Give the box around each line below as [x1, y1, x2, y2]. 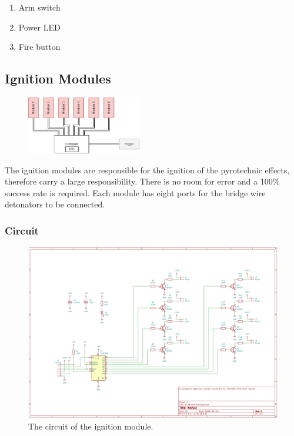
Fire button [18, 41, 61, 53]
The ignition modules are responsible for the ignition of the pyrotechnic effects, [5, 163, 290, 176]
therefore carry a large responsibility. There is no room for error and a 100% [5, 175, 280, 187]
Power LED [18, 21, 61, 33]
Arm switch [18, 1, 61, 13]
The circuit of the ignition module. [28, 420, 153, 432]
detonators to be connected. [5, 198, 105, 210]
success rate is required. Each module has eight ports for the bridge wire [5, 186, 266, 199]
